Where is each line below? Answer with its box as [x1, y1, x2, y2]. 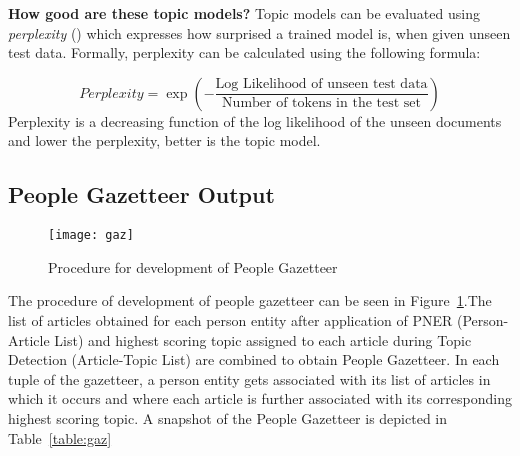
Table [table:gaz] [8, 427, 112, 448]
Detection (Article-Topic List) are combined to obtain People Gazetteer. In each [8, 349, 500, 370]
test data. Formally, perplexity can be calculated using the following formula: [8, 42, 481, 63]
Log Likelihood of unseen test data [215, 77, 428, 92]
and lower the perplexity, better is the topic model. [8, 130, 321, 151]
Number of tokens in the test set [222, 96, 421, 111]
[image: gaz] [48, 228, 134, 243]
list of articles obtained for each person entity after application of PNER [8, 310, 453, 331]
